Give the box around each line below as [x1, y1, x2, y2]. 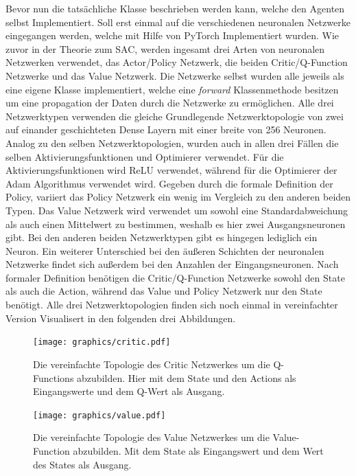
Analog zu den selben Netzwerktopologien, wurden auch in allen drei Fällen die [5, 135, 339, 150]
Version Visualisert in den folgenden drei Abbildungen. [5, 310, 236, 325]
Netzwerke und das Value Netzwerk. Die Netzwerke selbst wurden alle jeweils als [5, 68, 344, 82]
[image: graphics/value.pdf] [33, 410, 166, 420]
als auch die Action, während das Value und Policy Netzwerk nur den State [5, 284, 322, 298]
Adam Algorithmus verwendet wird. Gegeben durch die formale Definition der [5, 176, 333, 190]
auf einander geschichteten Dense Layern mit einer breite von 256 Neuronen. [5, 122, 327, 137]
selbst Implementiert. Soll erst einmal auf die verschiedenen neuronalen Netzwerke [5, 14, 351, 29]
